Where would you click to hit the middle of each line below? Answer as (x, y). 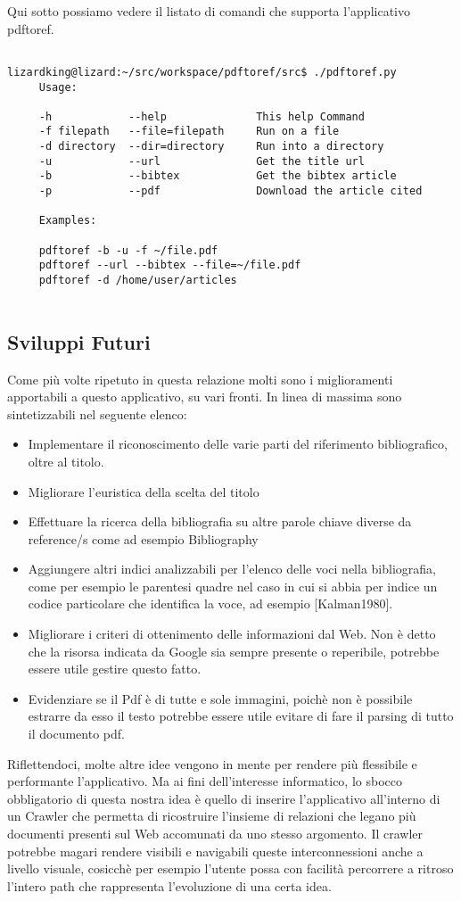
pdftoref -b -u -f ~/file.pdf (128, 250)
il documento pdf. (76, 734)
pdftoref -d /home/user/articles (138, 281)
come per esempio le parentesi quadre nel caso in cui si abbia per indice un (233, 586)
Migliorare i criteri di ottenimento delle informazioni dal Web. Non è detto (232, 634)
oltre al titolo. (66, 461)
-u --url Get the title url (202, 161)
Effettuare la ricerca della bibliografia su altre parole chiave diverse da (220, 521)
